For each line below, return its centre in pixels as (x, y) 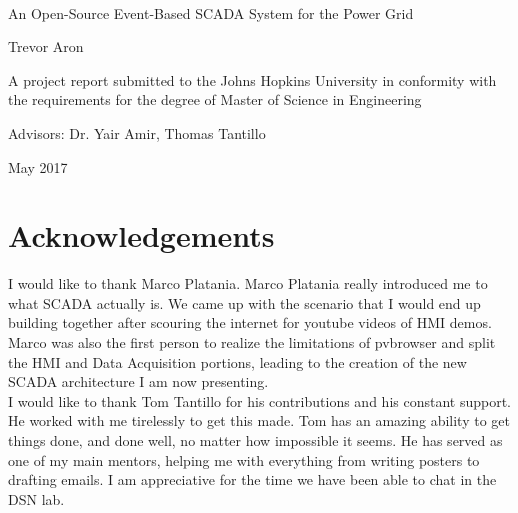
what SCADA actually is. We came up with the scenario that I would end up (244, 302)
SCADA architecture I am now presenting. (138, 381)
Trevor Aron (46, 46)
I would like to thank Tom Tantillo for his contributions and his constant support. (260, 400)
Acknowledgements (141, 235)
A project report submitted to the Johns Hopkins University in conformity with (252, 79)
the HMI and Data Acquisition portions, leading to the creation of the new (237, 361)
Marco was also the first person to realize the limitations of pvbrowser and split (252, 342)
